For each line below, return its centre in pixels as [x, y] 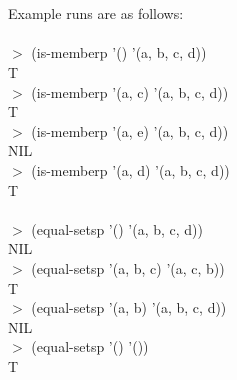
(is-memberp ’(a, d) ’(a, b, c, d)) [130, 169]
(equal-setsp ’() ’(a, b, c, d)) [117, 228]
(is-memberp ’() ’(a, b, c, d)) [119, 52]
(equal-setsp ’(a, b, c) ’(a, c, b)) [128, 267]
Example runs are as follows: [96, 13]
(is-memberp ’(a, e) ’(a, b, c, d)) [130, 130]
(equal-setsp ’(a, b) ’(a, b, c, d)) [129, 307]
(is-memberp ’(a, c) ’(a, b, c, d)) [130, 91]
